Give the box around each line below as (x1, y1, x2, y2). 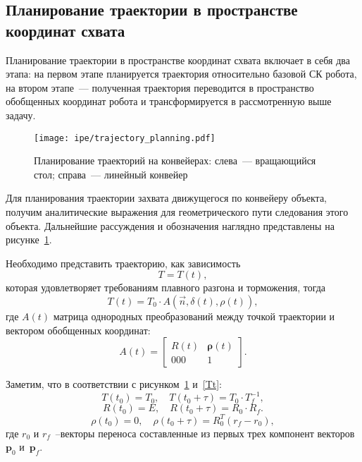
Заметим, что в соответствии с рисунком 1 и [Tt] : (6, 377, 222, 391)
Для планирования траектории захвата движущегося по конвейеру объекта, (6, 190, 327, 205)
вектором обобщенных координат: (6, 322, 151, 337)
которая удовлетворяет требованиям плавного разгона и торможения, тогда (6, 280, 326, 295)
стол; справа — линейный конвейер (34, 166, 188, 181)
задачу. (6, 107, 36, 122)
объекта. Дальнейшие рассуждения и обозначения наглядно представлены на (6, 218, 335, 233)
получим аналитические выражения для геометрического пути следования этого (6, 205, 349, 219)
